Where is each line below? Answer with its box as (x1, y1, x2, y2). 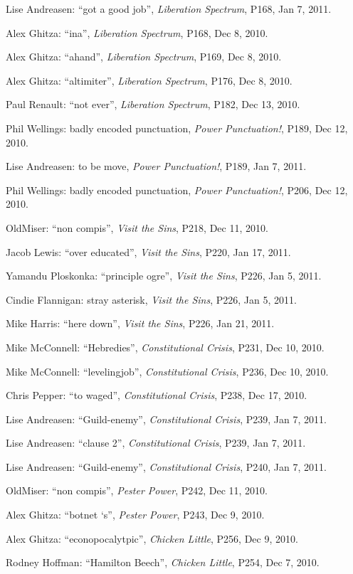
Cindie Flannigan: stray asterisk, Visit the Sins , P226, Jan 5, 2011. (6, 292, 297, 307)
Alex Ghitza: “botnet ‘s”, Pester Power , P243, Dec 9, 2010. (6, 507, 265, 522)
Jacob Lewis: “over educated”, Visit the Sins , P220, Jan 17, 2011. (6, 244, 291, 259)
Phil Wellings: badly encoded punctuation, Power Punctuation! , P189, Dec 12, (6, 120, 348, 135)
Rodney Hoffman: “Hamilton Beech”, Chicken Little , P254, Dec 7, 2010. (6, 555, 320, 570)
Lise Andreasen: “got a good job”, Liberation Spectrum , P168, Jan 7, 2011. (6, 1, 332, 16)
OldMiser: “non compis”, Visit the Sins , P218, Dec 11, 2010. (6, 220, 268, 235)
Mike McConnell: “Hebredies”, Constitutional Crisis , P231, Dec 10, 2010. (6, 339, 325, 354)
